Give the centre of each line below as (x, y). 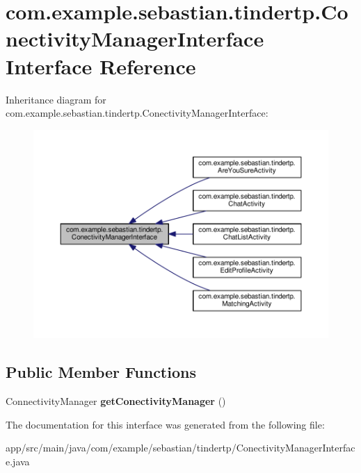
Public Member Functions (101, 372)
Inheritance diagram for (56, 99)
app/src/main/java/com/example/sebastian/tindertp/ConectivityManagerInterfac (180, 448)
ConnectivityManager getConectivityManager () (116, 401)
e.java (18, 461)
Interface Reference (101, 66)
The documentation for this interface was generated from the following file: (165, 424)
